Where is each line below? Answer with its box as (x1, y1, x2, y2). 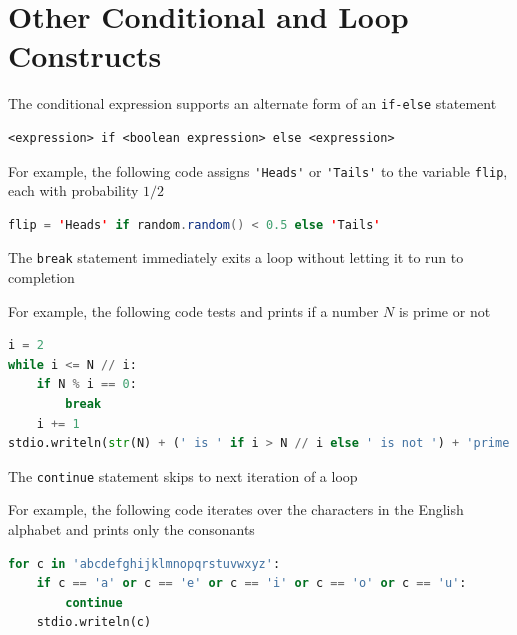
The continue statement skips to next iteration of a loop (8, 465, 358, 486)
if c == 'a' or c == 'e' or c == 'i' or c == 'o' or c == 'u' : (36, 576, 467, 591)
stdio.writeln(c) (36, 615, 152, 630)
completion (8, 267, 75, 288)
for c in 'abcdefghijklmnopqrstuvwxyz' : (8, 556, 281, 571)
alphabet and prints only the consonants (8, 519, 255, 540)
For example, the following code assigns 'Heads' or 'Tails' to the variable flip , (8, 160, 508, 181)
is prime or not (398, 300, 491, 321)
